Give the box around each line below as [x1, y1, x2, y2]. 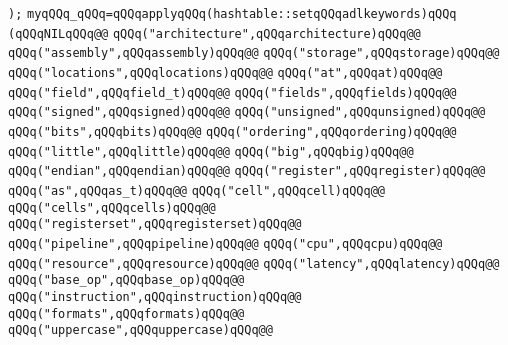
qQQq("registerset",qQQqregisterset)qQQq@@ [8, 217, 302, 232]
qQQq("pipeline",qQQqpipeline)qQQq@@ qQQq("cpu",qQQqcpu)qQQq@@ [8, 236, 443, 251]
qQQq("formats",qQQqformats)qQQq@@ [8, 306, 245, 321]
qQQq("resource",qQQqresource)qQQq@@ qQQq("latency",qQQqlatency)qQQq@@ [8, 256, 500, 271]
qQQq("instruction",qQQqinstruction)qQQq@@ [8, 289, 302, 304]
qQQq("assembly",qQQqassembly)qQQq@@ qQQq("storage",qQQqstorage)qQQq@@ [8, 46, 500, 61]
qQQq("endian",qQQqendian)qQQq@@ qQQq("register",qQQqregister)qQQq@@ [8, 164, 486, 179]
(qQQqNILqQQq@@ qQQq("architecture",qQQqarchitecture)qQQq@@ [8, 26, 421, 41]
